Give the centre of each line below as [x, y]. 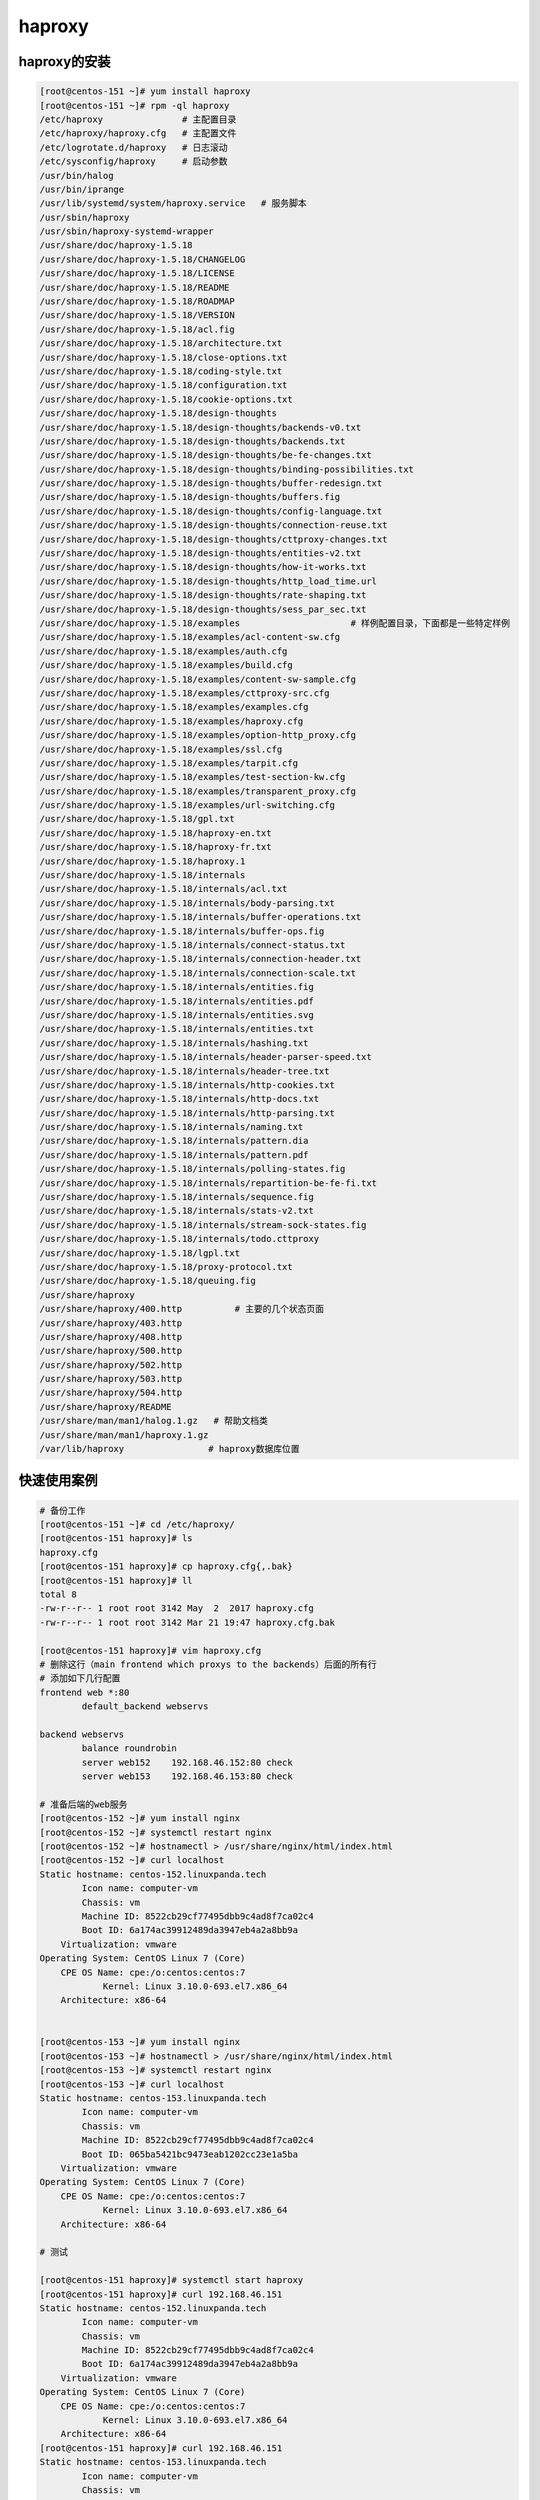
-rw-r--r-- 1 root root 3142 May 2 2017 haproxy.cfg [176, 1608]
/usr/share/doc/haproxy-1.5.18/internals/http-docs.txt [179, 1099]
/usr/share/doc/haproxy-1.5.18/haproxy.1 [142, 861]
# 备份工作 [62, 1510]
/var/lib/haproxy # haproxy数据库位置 [169, 1449]
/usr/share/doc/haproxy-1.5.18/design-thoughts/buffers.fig [190, 497]
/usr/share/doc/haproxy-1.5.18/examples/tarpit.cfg [169, 763]
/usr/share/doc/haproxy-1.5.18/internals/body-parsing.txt [187, 903]
